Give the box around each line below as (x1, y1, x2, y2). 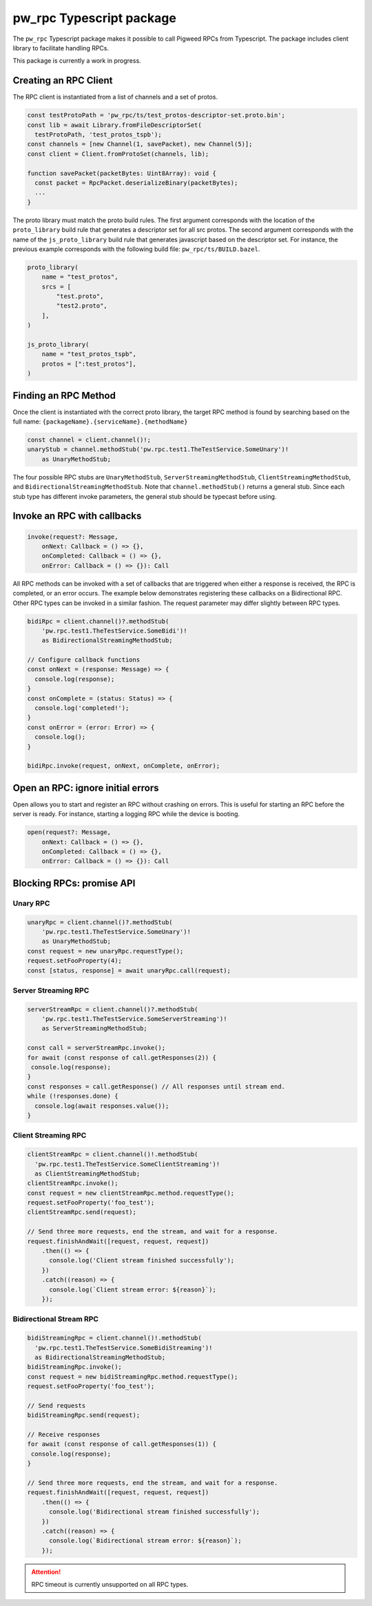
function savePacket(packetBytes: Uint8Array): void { (27, 169, 216, 177)
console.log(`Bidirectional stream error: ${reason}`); (49, 1537, 242, 1545)
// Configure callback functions (27, 656, 141, 664)
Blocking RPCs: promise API (12, 877, 136, 889)
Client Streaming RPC (12, 1131, 87, 1140)
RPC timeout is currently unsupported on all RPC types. (31, 1580, 189, 1589)
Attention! (31, 1567, 61, 1576)
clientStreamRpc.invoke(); (27, 1180, 118, 1187)
